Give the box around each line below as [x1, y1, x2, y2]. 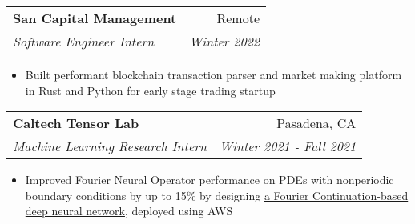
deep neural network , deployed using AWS [25, 202, 233, 219]
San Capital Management [13, 9, 177, 27]
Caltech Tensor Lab [13, 114, 139, 133]
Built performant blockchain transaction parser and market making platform [25, 66, 402, 82]
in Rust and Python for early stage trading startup [25, 82, 276, 98]
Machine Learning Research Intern [13, 137, 207, 156]
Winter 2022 [189, 32, 260, 50]
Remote [216, 9, 260, 27]
